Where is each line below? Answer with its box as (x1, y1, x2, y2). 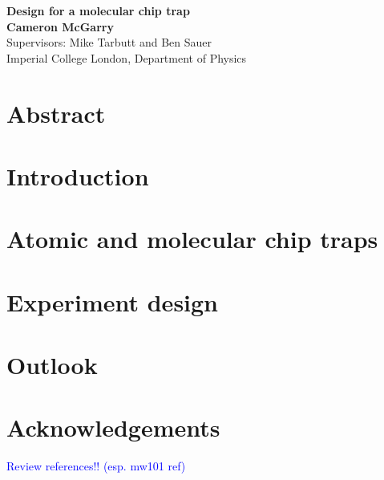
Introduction (6, 159, 149, 192)
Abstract (6, 96, 106, 129)
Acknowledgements (6, 411, 220, 444)
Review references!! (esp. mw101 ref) (6, 458, 186, 474)
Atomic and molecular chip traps (6, 222, 378, 255)
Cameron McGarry (6, 18, 114, 35)
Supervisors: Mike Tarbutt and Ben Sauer (6, 34, 212, 51)
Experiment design (6, 285, 219, 318)
